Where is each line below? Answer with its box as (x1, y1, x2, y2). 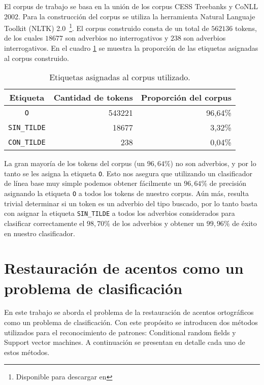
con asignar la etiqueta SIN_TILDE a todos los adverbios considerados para (4, 208, 235, 218)
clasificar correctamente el (4, 217, 85, 228)
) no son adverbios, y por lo (170, 158, 256, 169)
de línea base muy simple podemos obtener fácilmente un (4, 178, 182, 188)
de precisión (209, 178, 247, 188)
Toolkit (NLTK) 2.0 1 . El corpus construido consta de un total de (4, 21, 209, 33)
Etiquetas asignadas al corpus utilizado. (49, 71, 190, 83)
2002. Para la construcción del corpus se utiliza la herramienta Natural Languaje (4, 11, 255, 21)
